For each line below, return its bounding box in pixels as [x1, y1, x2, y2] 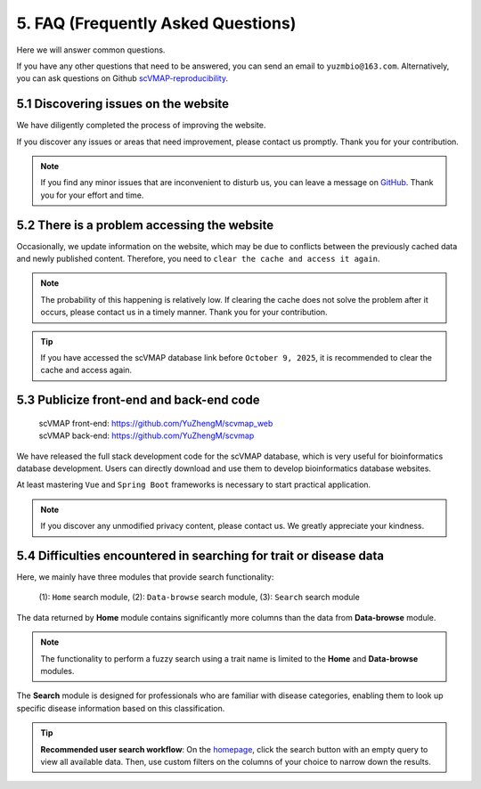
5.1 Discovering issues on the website [16, 96, 230, 111]
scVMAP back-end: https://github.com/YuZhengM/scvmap [38, 430, 255, 441]
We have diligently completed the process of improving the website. [16, 120, 266, 131]
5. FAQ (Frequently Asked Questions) [16, 13, 297, 33]
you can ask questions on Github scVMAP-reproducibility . [16, 73, 229, 84]
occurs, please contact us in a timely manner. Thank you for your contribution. [40, 307, 329, 318]
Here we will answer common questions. [16, 45, 166, 55]
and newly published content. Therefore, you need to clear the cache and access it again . [16, 254, 380, 264]
